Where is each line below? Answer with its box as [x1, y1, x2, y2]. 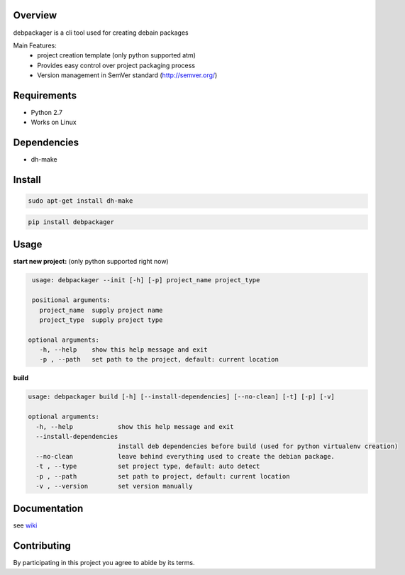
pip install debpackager [28, 218, 115, 226]
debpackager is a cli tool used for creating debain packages [13, 28, 189, 37]
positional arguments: [32, 296, 111, 304]
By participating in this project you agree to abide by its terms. [13, 559, 195, 567]
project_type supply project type [39, 316, 163, 324]
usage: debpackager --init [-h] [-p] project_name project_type [32, 277, 260, 284]
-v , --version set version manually [35, 482, 193, 490]
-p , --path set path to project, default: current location [35, 472, 290, 480]
